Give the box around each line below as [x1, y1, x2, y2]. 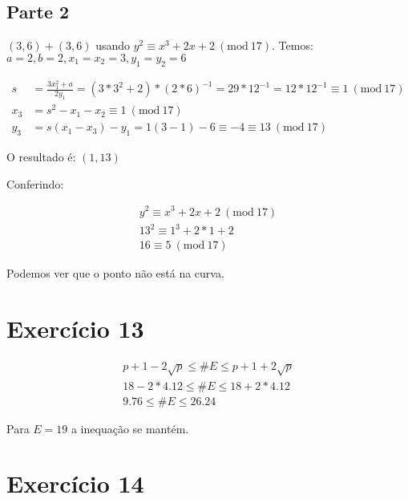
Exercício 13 [6, 311, 144, 344]
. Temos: [272, 37, 313, 54]
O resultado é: [6, 148, 76, 165]
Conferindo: [6, 175, 64, 192]
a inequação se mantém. [71, 420, 189, 436]
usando [95, 37, 131, 54]
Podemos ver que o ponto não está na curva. [6, 265, 224, 282]
